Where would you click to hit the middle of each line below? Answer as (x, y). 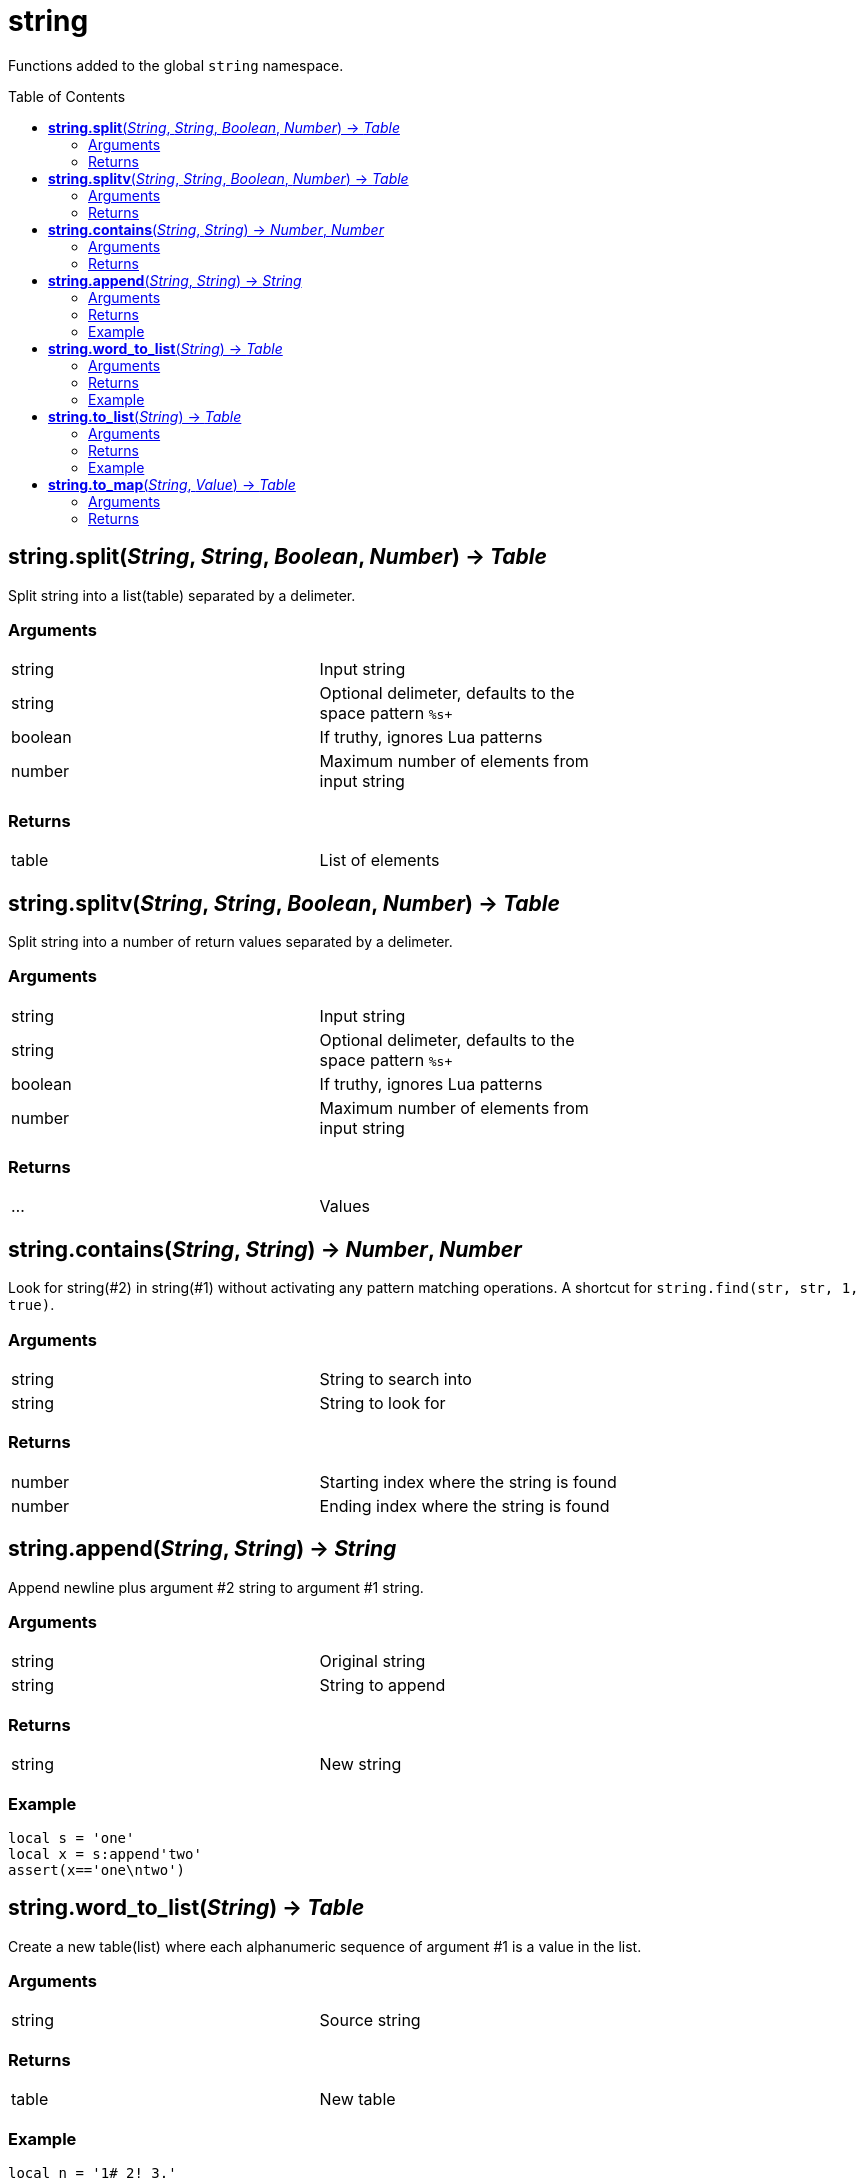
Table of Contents (67, 96)
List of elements (379, 860)
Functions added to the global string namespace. (176, 65)
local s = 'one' (71, 1837)
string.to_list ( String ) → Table (145, 416)
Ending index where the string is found (464, 1505)
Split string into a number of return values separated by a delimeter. (230, 941)
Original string (372, 1661)
